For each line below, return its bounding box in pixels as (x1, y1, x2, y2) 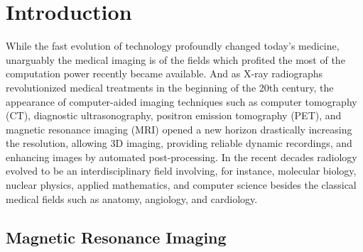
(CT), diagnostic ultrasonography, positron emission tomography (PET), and (6, 108, 342, 123)
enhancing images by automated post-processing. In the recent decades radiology (6, 149, 357, 164)
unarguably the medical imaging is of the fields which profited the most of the (6, 52, 345, 67)
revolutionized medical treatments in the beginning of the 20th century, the (6, 80, 334, 94)
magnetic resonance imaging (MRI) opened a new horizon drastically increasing (6, 121, 352, 136)
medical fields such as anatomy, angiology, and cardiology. (6, 191, 258, 206)
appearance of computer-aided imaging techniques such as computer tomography (6, 94, 357, 109)
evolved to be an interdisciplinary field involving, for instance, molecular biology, (6, 163, 357, 178)
